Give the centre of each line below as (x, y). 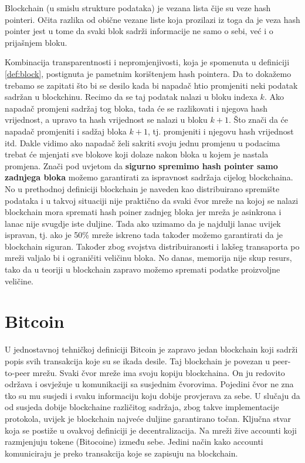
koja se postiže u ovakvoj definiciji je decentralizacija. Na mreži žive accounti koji (151, 430)
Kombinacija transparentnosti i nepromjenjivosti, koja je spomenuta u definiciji (147, 62)
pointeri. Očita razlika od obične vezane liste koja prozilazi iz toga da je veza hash (152, 19)
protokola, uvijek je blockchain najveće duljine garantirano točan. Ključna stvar (148, 418)
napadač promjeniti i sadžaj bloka (66, 131)
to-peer (18, 372)
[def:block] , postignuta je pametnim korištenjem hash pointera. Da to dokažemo (148, 73)
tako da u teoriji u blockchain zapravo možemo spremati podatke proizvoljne (143, 269)
